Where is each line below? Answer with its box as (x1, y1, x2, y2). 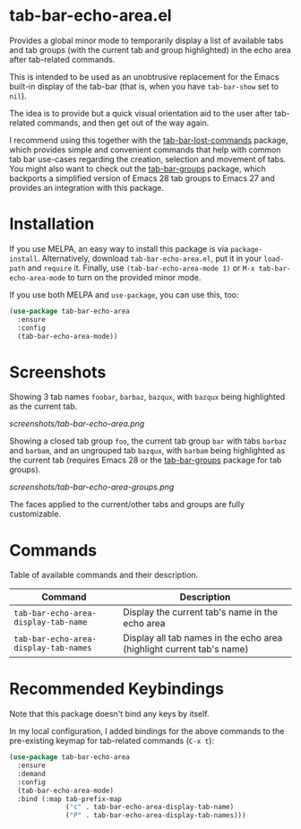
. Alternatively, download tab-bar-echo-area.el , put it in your (37, 253, 262, 263)
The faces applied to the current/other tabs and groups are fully (9, 499, 245, 510)
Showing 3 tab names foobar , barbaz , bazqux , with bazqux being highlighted (9, 392, 286, 402)
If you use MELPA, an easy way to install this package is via (9, 243, 228, 254)
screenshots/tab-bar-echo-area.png (9, 419, 145, 429)
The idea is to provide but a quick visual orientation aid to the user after (9, 108, 273, 118)
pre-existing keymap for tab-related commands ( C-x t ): (9, 736, 215, 747)
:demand (17, 769, 47, 778)
